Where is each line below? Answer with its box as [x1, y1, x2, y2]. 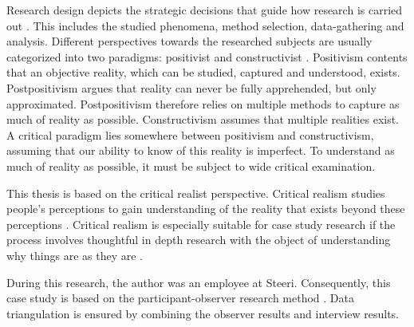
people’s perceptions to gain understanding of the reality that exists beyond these [6, 200, 405, 217]
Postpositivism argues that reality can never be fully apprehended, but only [6, 79, 377, 96]
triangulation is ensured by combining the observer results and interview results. [6, 305, 399, 321]
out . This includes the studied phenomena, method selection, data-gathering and [6, 17, 404, 33]
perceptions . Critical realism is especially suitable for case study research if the [6, 215, 396, 232]
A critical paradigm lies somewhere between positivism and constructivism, [6, 126, 374, 143]
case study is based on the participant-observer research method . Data [6, 290, 354, 306]
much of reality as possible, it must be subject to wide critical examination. [6, 157, 376, 174]
